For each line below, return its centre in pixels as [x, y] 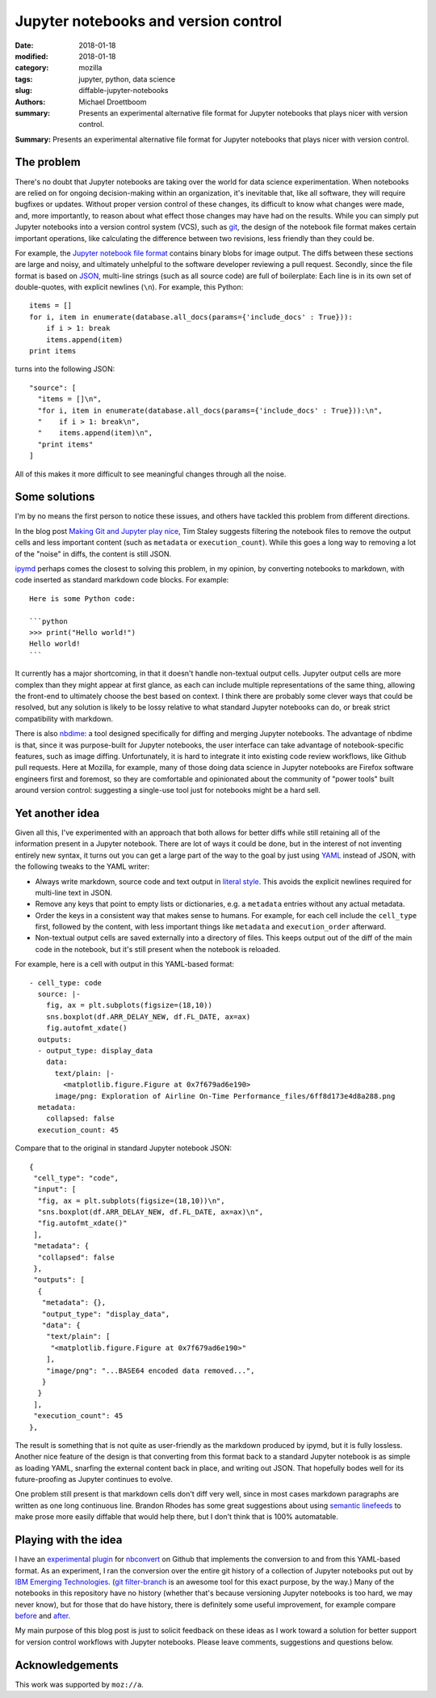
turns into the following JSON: [65, 369]
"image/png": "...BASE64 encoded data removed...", [150, 1370]
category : [32, 68]
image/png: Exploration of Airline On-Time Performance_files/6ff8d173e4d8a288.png [225, 1096]
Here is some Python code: [83, 598]
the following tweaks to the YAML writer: [82, 866]
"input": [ [55, 1190]
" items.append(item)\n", [95, 433]
